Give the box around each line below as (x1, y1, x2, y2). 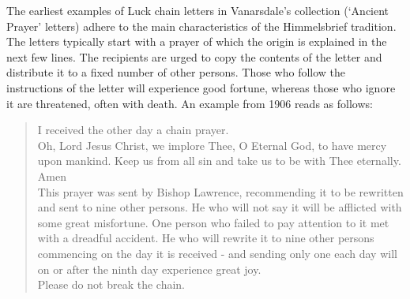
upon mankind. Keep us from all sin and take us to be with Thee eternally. (37, 152, 401, 169)
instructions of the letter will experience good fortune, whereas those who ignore (6, 79, 396, 95)
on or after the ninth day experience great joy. (37, 260, 261, 277)
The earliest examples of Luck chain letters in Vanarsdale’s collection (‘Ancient (6, 2, 389, 18)
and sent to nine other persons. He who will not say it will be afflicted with (37, 199, 402, 215)
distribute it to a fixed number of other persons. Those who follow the (6, 64, 346, 80)
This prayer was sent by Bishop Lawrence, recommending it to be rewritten (37, 183, 404, 200)
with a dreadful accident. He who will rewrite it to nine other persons (37, 230, 374, 246)
